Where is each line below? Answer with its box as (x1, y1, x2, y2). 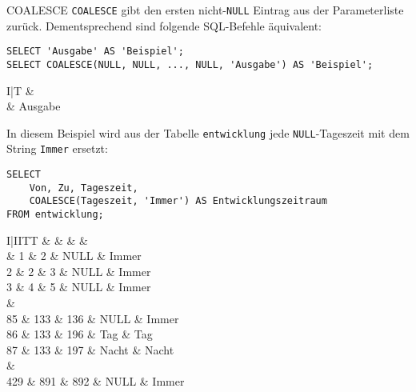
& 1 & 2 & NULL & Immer (6, 247, 142, 264)
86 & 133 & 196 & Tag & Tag (6, 326, 153, 342)
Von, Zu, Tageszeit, (29, 182, 138, 194)
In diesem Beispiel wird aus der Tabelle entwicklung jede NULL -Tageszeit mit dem (6, 124, 410, 141)
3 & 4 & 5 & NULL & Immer (6, 278, 151, 295)
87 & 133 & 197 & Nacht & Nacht (6, 341, 174, 358)
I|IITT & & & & (6, 231, 88, 248)
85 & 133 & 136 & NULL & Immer (6, 310, 179, 326)
